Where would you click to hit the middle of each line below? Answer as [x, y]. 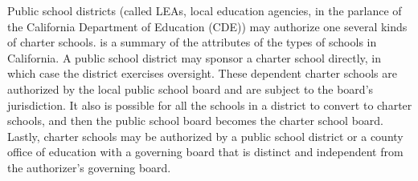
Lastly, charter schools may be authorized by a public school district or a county [205, 136]
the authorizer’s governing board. [89, 167]
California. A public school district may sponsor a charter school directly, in [194, 57]
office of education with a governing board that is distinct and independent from [205, 152]
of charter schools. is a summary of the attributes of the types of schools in [192, 42]
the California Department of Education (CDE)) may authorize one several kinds [207, 26]
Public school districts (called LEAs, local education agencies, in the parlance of [205, 10]
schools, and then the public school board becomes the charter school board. [195, 121]
